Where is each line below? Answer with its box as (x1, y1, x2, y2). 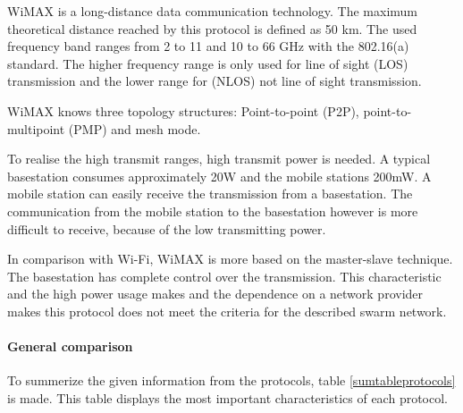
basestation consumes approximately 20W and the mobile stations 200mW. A (7, 166, 432, 185)
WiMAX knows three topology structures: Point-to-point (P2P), (7, 101, 359, 120)
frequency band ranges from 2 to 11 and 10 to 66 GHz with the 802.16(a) (7, 37, 409, 55)
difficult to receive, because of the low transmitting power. (7, 219, 326, 238)
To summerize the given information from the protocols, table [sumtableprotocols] (7, 371, 456, 390)
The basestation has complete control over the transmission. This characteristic (7, 266, 442, 285)
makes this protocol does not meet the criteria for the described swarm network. (7, 301, 447, 320)
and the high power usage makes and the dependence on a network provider (7, 284, 424, 303)
